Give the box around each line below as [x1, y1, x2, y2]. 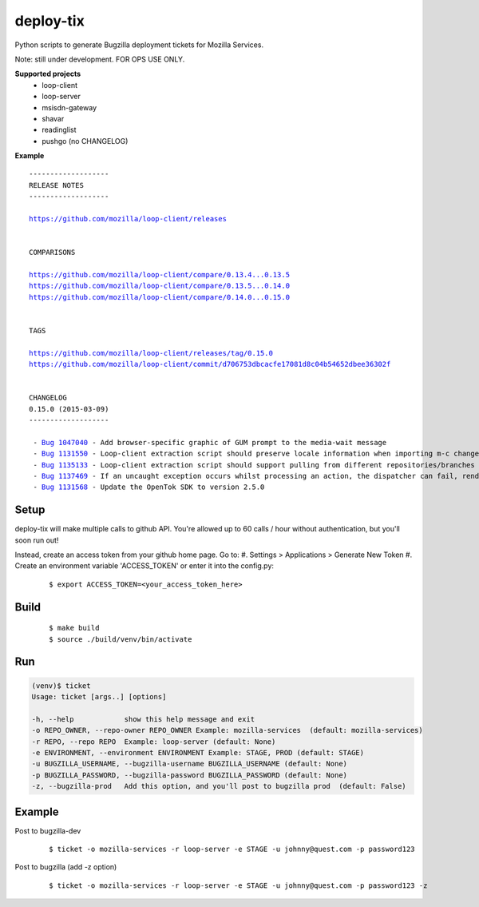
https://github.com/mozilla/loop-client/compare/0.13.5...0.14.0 [29, 281, 291, 291]
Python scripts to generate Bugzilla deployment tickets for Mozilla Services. [14, 40, 263, 50]
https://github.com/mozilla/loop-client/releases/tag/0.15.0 [29, 348, 273, 357]
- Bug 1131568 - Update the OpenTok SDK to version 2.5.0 [33, 483, 265, 491]
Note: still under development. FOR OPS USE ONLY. [14, 54, 185, 64]
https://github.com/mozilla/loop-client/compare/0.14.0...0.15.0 [29, 292, 291, 301]
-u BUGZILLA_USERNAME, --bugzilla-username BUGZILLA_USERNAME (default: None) [31, 759, 347, 769]
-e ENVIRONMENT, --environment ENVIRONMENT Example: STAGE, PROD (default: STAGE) [31, 748, 365, 757]
